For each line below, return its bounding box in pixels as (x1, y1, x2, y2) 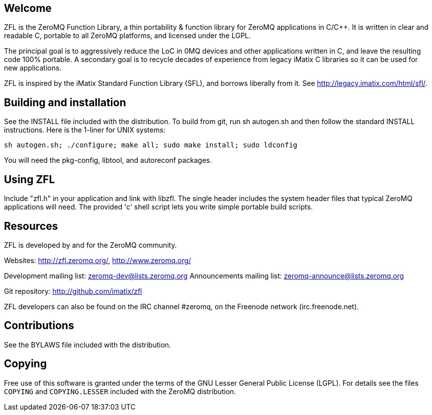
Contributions (4, 319, 74, 332)
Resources (4, 219, 58, 232)
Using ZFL (4, 173, 55, 186)
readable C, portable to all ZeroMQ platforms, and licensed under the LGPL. (4, 31, 251, 40)
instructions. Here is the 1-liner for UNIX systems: (4, 126, 166, 135)
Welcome (4, 2, 52, 14)
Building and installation (4, 96, 126, 109)
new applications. (4, 64, 62, 72)
